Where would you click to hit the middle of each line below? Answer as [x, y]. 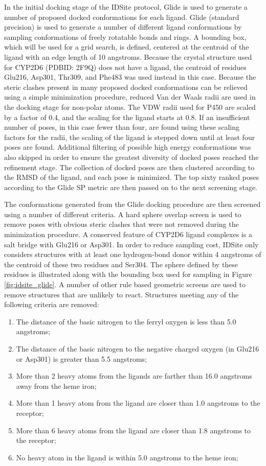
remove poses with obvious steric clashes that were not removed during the [121, 224]
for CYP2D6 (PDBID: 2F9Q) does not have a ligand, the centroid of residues [125, 67]
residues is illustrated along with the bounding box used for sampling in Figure [128, 274]
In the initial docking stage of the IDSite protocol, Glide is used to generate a [126, 7]
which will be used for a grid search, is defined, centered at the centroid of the [127, 47]
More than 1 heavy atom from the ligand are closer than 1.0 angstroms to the [138, 403]
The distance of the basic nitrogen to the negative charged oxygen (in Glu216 [138, 348]
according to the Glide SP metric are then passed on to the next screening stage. [131, 187]
